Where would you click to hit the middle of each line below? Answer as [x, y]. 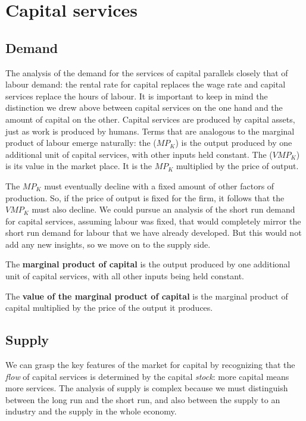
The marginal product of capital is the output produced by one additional [148, 264]
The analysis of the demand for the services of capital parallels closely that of [147, 72]
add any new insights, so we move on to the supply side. [108, 244]
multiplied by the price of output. [238, 166]
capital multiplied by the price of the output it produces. [109, 308]
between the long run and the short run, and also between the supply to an [143, 399]
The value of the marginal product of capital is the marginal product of [147, 296]
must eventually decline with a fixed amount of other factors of [159, 185]
